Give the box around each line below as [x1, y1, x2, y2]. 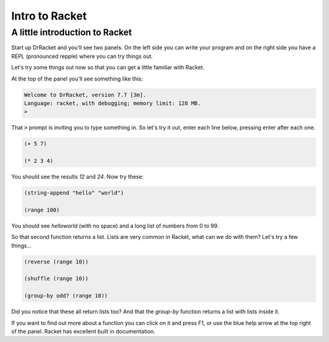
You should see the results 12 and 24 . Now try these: [11, 173, 144, 180]
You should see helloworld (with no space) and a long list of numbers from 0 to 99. [11, 222, 219, 229]
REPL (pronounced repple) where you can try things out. [11, 52, 154, 60]
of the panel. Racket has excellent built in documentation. [11, 327, 155, 335]
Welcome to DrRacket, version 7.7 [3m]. [24, 91, 146, 98]
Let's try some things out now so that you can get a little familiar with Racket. [11, 64, 205, 71]
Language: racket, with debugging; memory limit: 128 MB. [24, 99, 201, 107]
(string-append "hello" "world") [24, 190, 124, 196]
